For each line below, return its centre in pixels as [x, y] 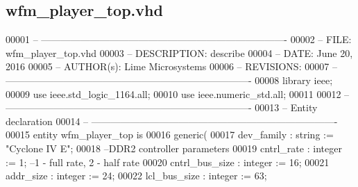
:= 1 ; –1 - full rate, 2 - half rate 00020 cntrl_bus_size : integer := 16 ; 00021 [168, 162]
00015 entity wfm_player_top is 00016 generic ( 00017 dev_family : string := [170, 135]
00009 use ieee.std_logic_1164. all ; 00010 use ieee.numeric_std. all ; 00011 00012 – [178, 93]
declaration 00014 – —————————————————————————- [172, 121]
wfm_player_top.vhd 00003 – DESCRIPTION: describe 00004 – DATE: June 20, [179, 52]
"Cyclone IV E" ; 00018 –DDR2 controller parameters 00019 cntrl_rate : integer [174, 148]
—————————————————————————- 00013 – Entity [162, 107]
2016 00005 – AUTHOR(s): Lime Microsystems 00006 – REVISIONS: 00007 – [171, 66]
